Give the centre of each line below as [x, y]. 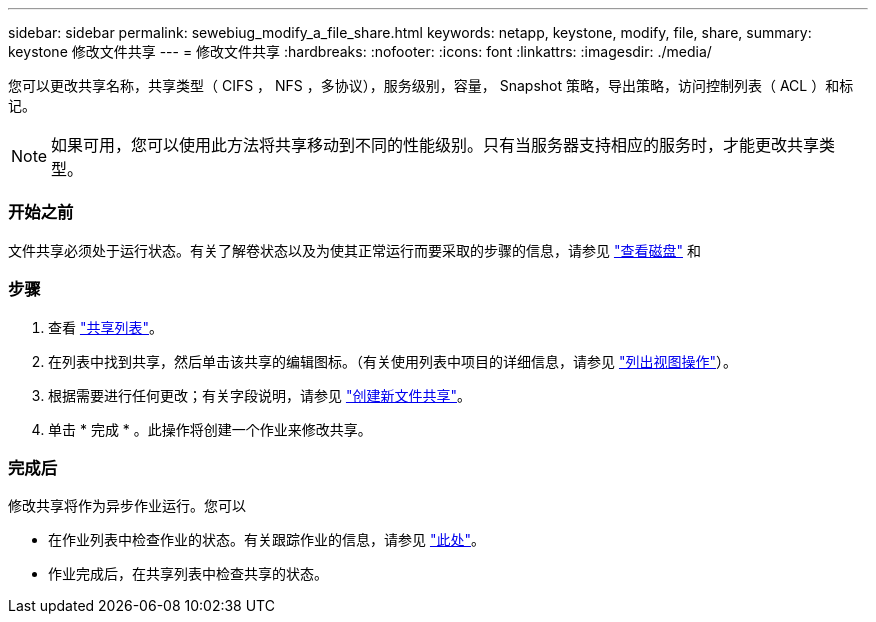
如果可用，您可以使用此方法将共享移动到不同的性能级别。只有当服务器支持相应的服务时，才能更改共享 [435, 145]
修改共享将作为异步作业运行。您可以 [127, 506]
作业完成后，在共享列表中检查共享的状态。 [188, 574]
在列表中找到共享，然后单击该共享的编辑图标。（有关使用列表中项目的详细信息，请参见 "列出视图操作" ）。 [392, 361]
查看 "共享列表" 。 [105, 327]
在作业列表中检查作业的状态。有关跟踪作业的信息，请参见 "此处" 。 [266, 540]
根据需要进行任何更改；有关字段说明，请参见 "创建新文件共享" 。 [259, 395]
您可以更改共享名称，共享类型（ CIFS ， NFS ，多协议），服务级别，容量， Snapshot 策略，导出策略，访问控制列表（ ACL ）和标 [431, 85]
